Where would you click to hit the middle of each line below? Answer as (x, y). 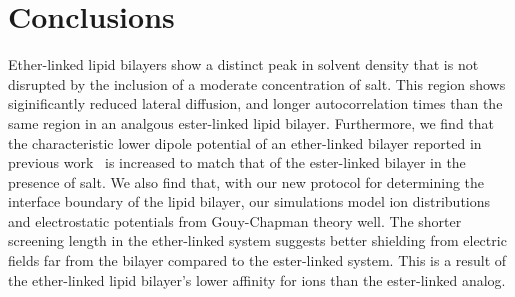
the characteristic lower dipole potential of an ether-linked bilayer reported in (245, 142)
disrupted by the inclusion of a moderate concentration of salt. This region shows (257, 83)
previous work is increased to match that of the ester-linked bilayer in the (237, 162)
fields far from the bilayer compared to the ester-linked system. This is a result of (257, 260)
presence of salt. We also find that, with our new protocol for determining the (246, 181)
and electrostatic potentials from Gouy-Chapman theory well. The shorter (235, 220)
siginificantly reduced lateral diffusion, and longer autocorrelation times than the (255, 103)
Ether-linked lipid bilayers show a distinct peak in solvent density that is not (243, 64)
